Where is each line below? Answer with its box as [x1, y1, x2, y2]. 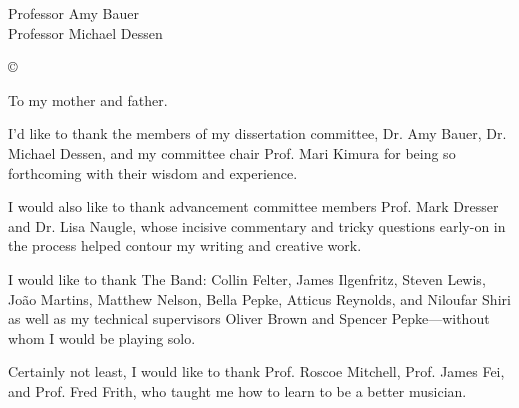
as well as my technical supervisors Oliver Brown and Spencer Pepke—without [8, 308, 490, 329]
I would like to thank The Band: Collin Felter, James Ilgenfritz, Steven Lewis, [8, 268, 486, 289]
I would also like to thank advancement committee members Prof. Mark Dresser [8, 196, 499, 217]
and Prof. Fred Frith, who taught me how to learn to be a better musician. [8, 380, 467, 401]
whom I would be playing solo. [8, 327, 196, 348]
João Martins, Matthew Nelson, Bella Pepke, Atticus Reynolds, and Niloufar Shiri [8, 288, 511, 309]
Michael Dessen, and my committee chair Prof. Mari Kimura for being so [8, 142, 456, 163]
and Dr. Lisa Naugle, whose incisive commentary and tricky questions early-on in [8, 215, 506, 236]
